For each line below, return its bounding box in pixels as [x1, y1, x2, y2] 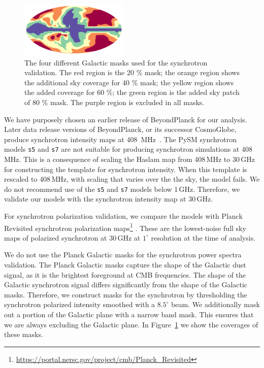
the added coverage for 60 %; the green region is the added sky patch [24, 87, 240, 97]
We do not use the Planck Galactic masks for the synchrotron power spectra [4, 249, 242, 260]
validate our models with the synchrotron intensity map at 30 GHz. [4, 193, 213, 204]
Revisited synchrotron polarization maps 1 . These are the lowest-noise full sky [4, 221, 246, 233]
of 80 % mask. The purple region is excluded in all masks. [24, 96, 205, 107]
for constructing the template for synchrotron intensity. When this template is [4, 163, 247, 174]
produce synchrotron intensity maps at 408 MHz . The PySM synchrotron [4, 133, 237, 144]
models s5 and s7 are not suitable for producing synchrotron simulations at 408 [4, 144, 252, 154]
